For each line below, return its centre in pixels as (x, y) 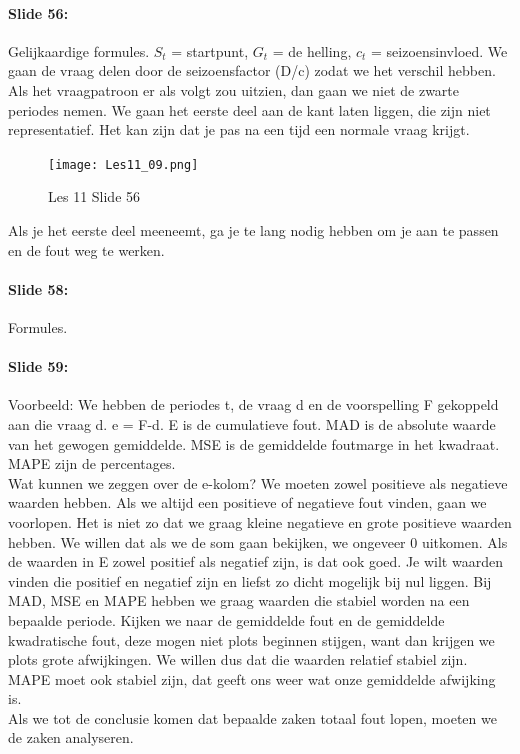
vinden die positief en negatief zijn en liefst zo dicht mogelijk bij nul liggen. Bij (250, 580)
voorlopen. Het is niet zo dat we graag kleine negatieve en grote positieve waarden (260, 521)
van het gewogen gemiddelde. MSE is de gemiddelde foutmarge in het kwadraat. (254, 443)
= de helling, (312, 50)
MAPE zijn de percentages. (92, 463)
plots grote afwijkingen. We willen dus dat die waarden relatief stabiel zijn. (238, 659)
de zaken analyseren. (71, 737)
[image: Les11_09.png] (123, 164)
